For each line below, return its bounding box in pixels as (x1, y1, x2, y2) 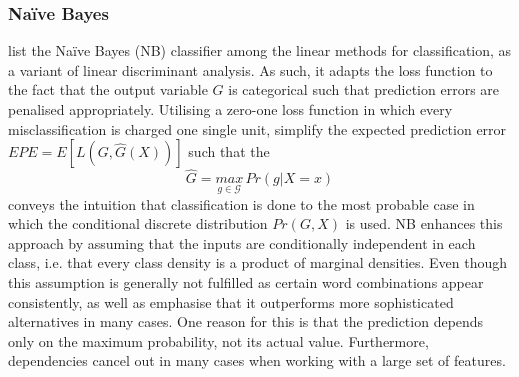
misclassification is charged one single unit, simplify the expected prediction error (8, 118, 507, 139)
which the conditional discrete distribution (8, 213, 268, 234)
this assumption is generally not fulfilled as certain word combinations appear (8, 272, 484, 292)
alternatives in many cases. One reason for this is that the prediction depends (8, 311, 484, 332)
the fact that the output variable (8, 79, 208, 100)
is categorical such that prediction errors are (228, 79, 500, 100)
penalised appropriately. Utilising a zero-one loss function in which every (8, 99, 453, 119)
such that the (188, 141, 270, 162)
